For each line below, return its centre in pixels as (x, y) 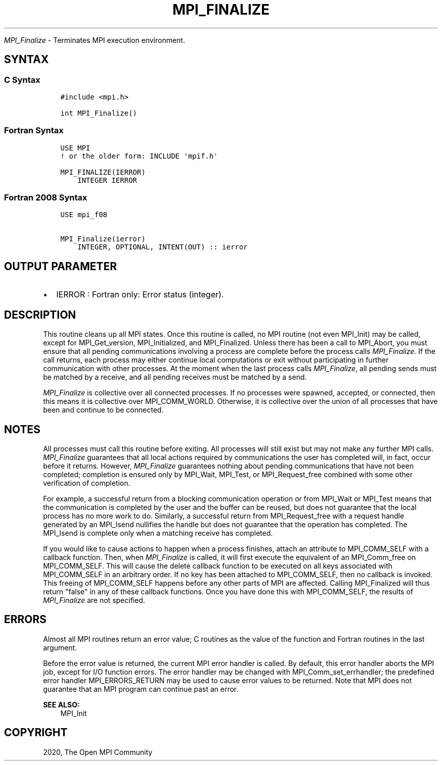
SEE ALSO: (61, 704)
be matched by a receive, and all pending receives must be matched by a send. (175, 377)
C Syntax (22, 80)
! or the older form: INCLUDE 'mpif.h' (139, 156)
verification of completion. (87, 483)
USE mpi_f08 (84, 215)
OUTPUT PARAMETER (61, 266)
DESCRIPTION (40, 315)
